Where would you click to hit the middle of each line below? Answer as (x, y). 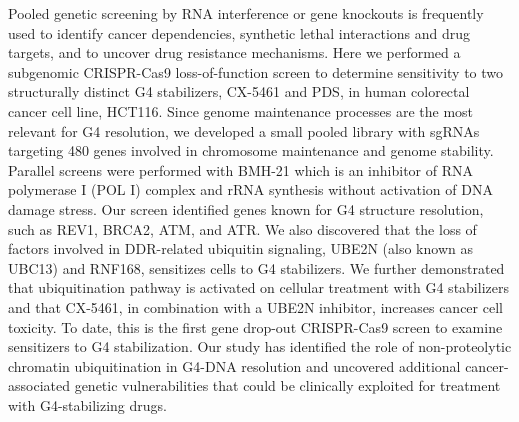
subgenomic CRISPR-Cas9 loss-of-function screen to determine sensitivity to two (256, 71)
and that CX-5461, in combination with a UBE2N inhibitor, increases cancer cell (255, 306)
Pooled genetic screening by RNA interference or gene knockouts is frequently (246, 13)
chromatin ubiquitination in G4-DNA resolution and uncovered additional (234, 365)
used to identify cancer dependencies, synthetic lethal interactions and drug (239, 32)
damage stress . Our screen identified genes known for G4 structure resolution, (246, 208)
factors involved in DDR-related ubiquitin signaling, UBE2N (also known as (240, 248)
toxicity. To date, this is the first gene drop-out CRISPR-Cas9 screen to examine (255, 326)
